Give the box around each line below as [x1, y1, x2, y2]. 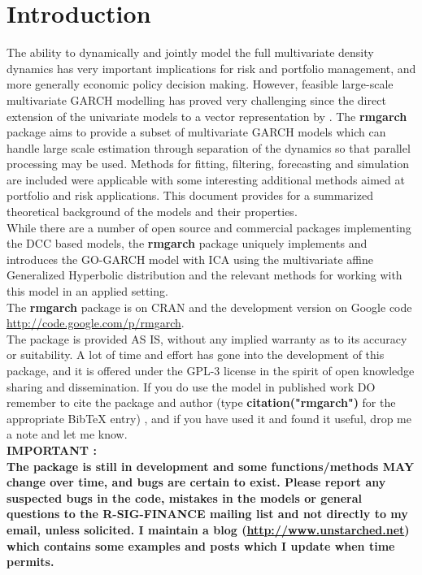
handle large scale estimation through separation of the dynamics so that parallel [7, 139, 411, 156]
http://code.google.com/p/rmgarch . [7, 314, 185, 331]
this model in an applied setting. [7, 283, 168, 300]
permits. [7, 553, 54, 570]
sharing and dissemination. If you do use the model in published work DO [7, 378, 376, 395]
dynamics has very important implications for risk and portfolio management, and [7, 59, 416, 76]
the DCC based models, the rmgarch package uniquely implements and [7, 235, 368, 252]
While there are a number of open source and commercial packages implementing [7, 218, 411, 236]
